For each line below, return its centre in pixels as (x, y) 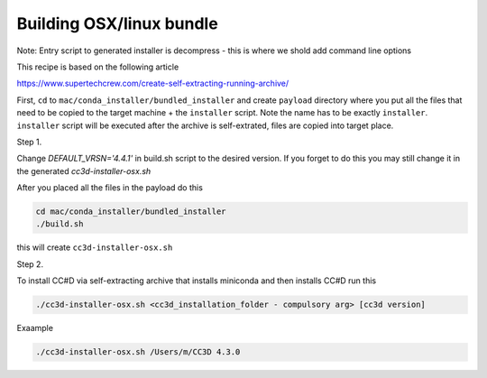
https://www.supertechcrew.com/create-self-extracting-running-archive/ (153, 83)
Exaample (35, 328)
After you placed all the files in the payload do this (110, 188)
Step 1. (29, 142)
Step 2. (30, 264)
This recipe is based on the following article (98, 67)
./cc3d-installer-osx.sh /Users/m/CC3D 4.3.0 (138, 352)
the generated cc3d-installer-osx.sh (84, 171)
